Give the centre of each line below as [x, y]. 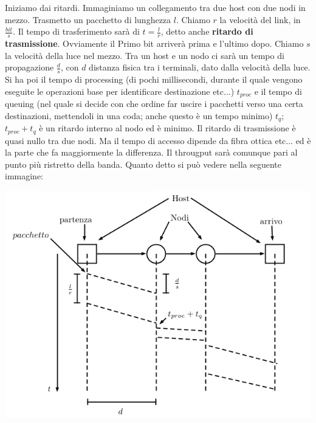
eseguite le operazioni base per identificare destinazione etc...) [120, 91]
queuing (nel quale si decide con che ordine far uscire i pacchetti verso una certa [154, 104]
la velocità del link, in [260, 19]
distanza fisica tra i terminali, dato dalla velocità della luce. [200, 67]
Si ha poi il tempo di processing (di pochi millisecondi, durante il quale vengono [154, 79]
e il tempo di [278, 91]
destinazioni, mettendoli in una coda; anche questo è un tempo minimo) [139, 115]
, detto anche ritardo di [207, 31]
